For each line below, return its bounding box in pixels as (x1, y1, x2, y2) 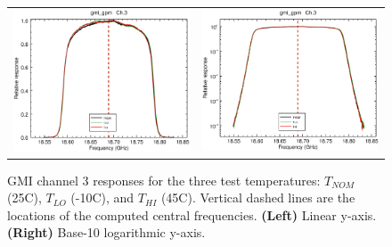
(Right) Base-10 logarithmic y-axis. (7, 223, 206, 242)
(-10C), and (70, 188, 135, 207)
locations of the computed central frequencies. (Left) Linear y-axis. (7, 205, 377, 224)
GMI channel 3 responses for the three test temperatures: (7, 170, 321, 189)
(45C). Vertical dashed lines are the (160, 188, 355, 207)
